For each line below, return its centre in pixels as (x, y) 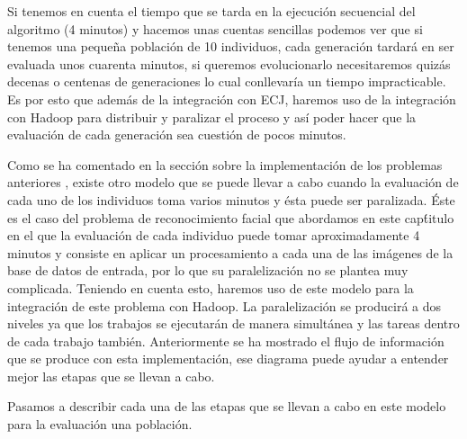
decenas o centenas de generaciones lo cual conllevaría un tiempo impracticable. (227, 81)
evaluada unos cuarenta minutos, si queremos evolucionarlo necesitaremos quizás (229, 63)
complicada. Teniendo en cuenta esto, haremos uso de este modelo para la (211, 287)
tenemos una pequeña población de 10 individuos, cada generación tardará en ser (231, 46)
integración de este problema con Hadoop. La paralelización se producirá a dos (225, 305)
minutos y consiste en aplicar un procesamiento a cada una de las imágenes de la (230, 252)
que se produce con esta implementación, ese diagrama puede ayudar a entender (228, 358)
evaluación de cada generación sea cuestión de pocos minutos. (177, 134)
